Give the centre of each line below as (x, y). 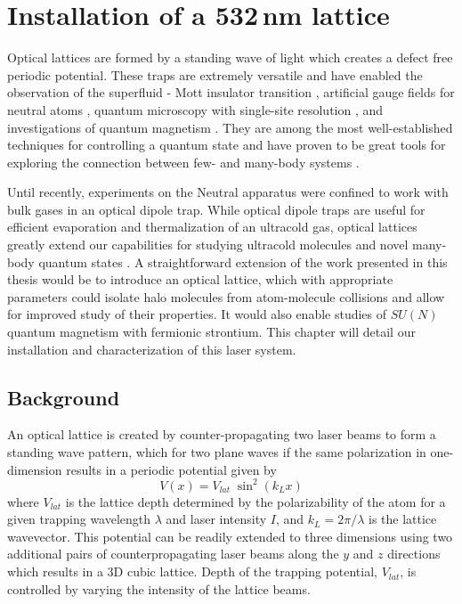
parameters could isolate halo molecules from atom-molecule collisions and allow (226, 296)
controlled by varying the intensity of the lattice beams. (159, 588)
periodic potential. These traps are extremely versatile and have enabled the (215, 74)
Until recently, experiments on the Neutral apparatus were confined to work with (228, 192)
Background (64, 397)
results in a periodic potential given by (171, 469)
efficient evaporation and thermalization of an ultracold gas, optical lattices (212, 227)
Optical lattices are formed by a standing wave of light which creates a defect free (230, 57)
